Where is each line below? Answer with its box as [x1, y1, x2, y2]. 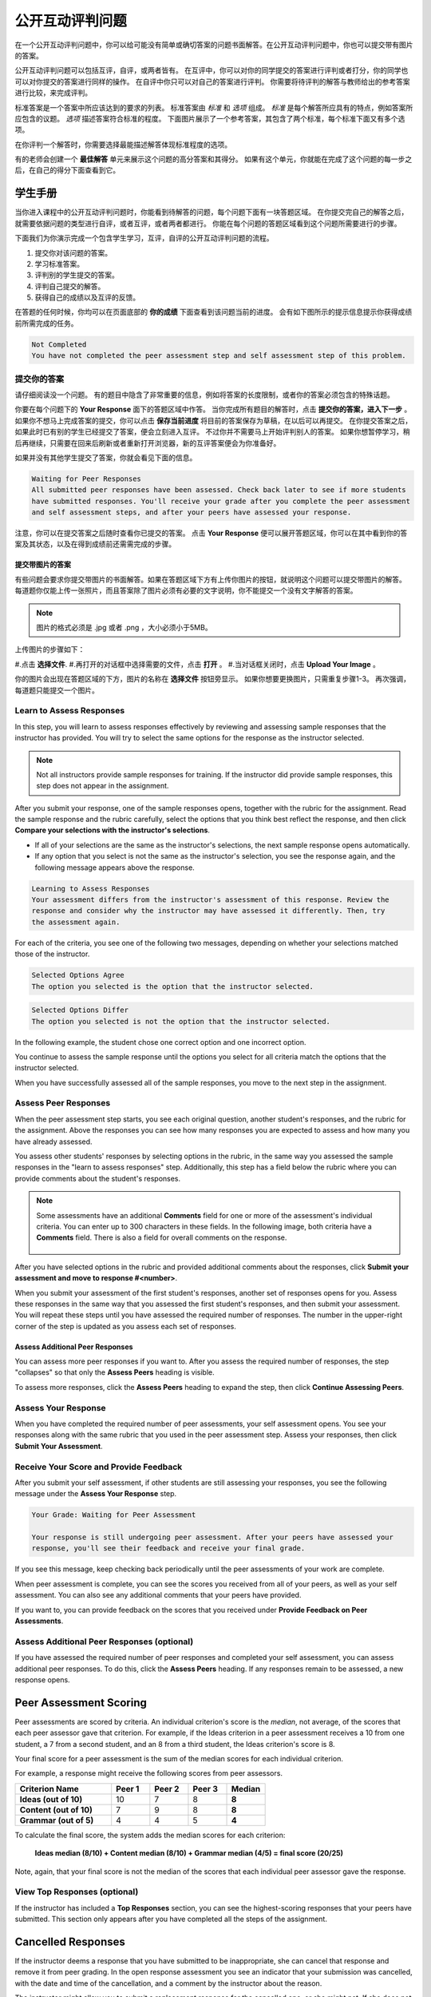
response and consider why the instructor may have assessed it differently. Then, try [31, 907, 386, 915]
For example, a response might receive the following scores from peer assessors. [14, 1769, 283, 1778]
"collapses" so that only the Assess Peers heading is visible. [14, 1368, 215, 1377]
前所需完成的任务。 [14, 318, 78, 328]
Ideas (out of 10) [19, 1793, 83, 1804]
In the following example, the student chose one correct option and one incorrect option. [14, 1037, 306, 1046]
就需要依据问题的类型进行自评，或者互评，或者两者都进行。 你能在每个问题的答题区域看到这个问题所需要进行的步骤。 [14, 218, 401, 228]
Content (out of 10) [19, 1804, 93, 1815]
